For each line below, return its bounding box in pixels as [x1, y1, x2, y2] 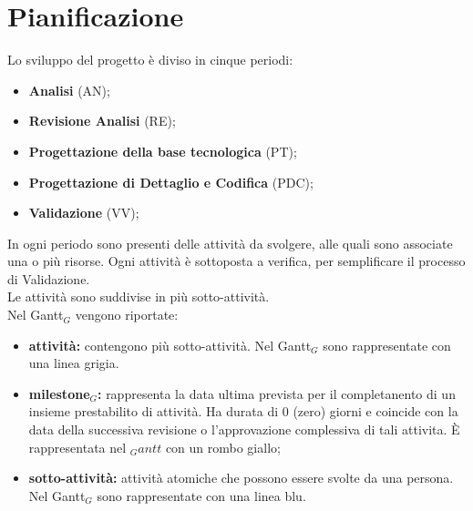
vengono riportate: [75, 305, 179, 324]
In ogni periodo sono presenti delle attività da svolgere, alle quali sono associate [7, 233, 453, 252]
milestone [28, 383, 90, 403]
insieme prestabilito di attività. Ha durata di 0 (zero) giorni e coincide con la [28, 402, 458, 421]
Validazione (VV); [28, 203, 139, 222]
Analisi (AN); [28, 80, 110, 99]
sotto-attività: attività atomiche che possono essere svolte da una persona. [28, 468, 454, 487]
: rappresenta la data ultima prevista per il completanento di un [98, 383, 456, 403]
